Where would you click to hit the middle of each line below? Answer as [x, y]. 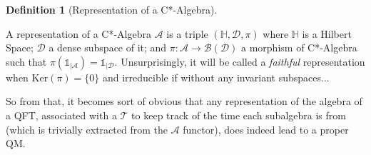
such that [26, 61]
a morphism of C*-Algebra [299, 47]
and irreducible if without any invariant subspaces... [216, 77]
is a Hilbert [327, 33]
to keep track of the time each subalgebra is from [239, 115]
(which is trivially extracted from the [87, 129]
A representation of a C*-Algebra [78, 33]
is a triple [187, 33]
